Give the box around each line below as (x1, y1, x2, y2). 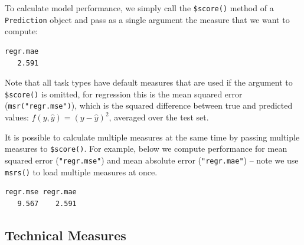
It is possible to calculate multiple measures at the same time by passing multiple (5, 130, 300, 143)
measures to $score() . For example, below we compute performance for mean (5, 142, 287, 155)
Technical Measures (5, 226, 126, 244)
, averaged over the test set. (109, 111, 209, 123)
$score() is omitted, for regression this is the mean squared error (5, 87, 243, 100)
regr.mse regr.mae (5, 188, 77, 197)
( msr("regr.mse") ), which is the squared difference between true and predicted (5, 99, 293, 112)
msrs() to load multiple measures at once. (5, 165, 158, 178)
